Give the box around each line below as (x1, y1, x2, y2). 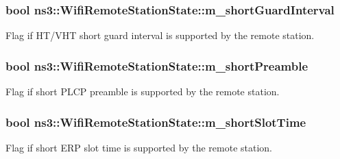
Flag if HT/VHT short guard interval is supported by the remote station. (5, 28, 315, 42)
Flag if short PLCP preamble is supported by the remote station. (5, 84, 280, 99)
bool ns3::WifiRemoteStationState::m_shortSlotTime (5, 113, 306, 130)
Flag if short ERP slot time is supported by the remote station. (5, 140, 273, 154)
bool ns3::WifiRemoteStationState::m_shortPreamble (5, 57, 308, 74)
